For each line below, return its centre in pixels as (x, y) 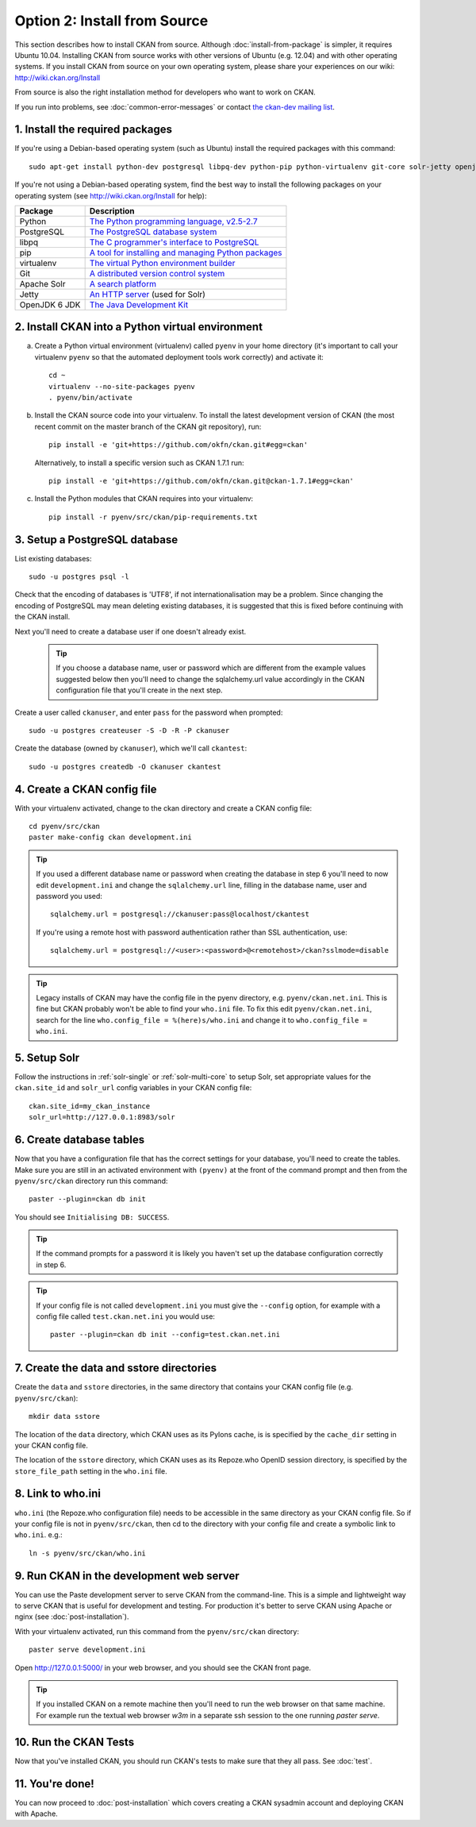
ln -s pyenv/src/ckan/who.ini (88, 1553)
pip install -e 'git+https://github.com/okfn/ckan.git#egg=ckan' (178, 445)
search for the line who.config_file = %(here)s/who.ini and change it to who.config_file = (202, 1019)
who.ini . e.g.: (38, 1535)
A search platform (123, 283)
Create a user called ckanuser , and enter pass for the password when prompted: (149, 712)
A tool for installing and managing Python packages (186, 252)
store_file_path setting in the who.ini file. (91, 1471)
